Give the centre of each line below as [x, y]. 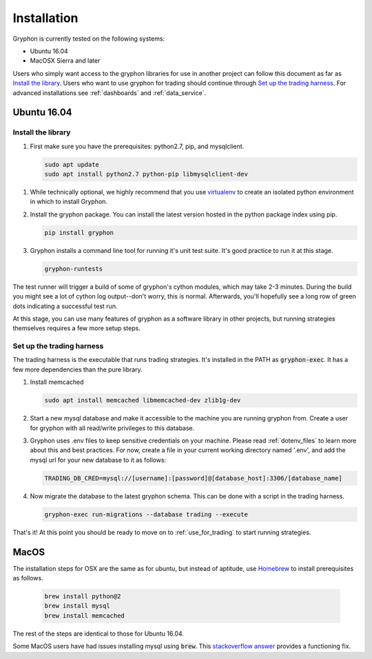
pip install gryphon [79, 232]
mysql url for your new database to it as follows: [98, 460]
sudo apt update [72, 164]
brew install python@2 [83, 596]
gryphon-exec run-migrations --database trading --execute [146, 514]
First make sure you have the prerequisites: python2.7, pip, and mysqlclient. [137, 146]
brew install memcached [85, 616]
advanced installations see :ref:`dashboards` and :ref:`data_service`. [110, 92]
